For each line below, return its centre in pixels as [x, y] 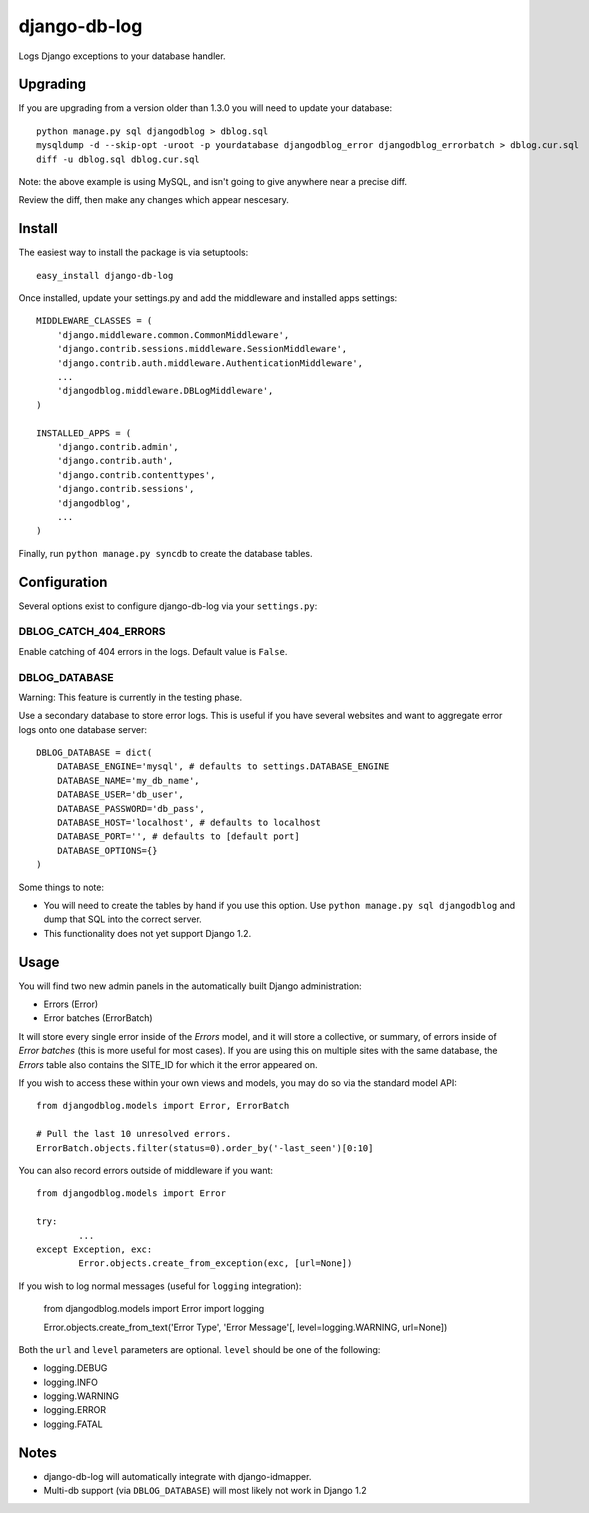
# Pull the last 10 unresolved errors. [134, 1134]
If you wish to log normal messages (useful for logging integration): [160, 1286]
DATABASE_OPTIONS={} [107, 850]
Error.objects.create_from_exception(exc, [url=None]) [215, 1263]
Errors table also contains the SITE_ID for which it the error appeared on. [168, 1064]
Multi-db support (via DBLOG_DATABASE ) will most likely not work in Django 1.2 [205, 1491]
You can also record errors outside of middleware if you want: [146, 1170]
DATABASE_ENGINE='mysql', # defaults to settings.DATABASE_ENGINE [223, 766]
